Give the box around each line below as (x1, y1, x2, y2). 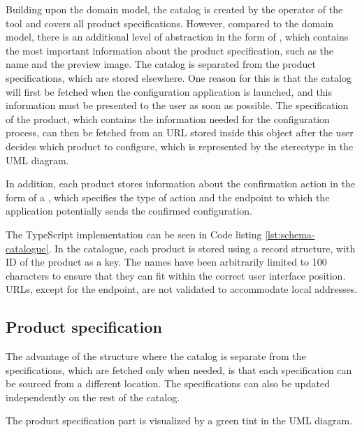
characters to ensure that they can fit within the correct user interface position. (6, 268, 346, 282)
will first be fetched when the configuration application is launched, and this (6, 84, 333, 99)
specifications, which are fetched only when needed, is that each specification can (6, 362, 352, 377)
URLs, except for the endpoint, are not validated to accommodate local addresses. (6, 282, 358, 296)
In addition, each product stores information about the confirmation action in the (6, 176, 356, 191)
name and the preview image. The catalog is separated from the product (6, 57, 317, 71)
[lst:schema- (265, 226, 315, 241)
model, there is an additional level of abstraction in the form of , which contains (6, 29, 349, 44)
